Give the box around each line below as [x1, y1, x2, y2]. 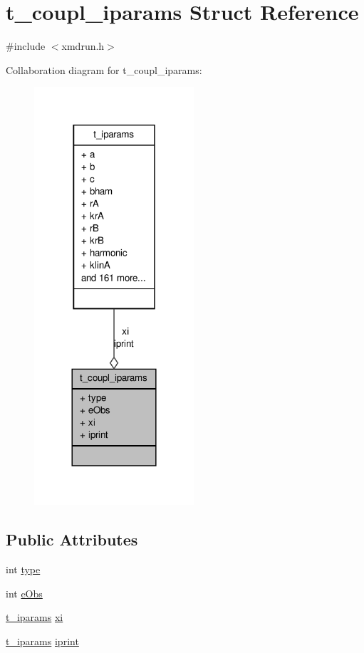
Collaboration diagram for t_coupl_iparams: [6, 62, 202, 77]
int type [6, 561, 41, 576]
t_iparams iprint [6, 633, 79, 648]
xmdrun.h [61, 38, 105, 53]
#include [6, 38, 46, 53]
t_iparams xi [6, 610, 63, 625]
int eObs [6, 585, 43, 600]
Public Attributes [6, 528, 138, 550]
